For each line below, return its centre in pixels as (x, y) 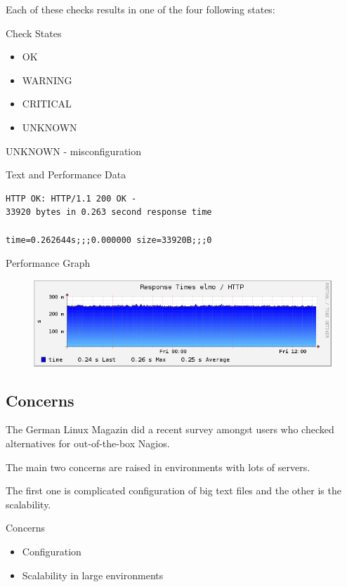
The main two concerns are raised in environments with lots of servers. (158, 467)
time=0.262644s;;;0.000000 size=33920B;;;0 (109, 240)
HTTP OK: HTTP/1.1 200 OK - (71, 198)
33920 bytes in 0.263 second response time (109, 212)
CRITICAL (47, 104)
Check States (34, 33)
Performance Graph (48, 263)
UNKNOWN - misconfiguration (74, 151)
